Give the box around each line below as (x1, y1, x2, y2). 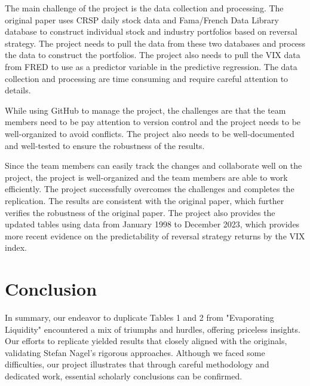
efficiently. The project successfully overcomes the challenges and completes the (5, 183, 294, 195)
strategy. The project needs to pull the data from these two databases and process (5, 37, 306, 49)
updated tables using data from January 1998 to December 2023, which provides (5, 218, 300, 230)
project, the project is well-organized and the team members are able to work (5, 171, 288, 183)
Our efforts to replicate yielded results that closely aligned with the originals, (5, 335, 287, 347)
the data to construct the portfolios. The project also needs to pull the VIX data (5, 48, 300, 61)
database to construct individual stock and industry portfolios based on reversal (5, 25, 297, 38)
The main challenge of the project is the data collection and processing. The (5, 2, 284, 14)
